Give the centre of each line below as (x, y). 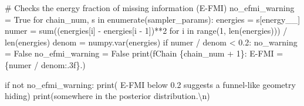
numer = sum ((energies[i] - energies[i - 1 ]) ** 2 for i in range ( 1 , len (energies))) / (146, 31)
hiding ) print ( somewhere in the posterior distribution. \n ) (107, 96)
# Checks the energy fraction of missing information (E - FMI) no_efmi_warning (150, 8)
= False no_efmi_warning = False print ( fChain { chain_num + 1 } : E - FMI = (144, 53)
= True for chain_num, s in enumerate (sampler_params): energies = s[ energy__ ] (153, 19)
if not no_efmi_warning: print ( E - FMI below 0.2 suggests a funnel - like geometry (150, 84)
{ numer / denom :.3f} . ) (45, 64)
